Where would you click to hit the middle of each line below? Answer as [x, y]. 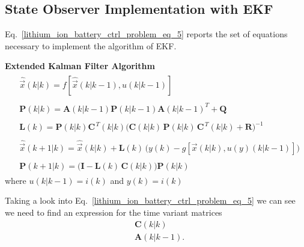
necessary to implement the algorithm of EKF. [91, 45]
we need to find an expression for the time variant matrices [114, 212]
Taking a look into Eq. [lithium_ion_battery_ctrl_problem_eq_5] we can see [150, 200]
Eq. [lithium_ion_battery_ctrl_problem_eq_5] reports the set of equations [146, 34]
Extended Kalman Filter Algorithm [80, 66]
